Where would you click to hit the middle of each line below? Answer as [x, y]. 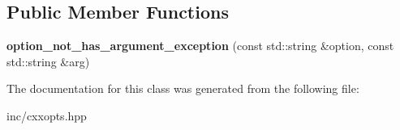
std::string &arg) [48, 61]
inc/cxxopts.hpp [47, 115]
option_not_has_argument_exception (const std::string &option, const [200, 46]
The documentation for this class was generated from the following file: [183, 88]
